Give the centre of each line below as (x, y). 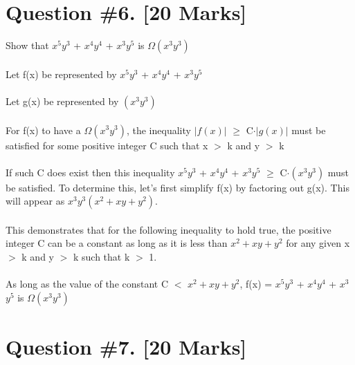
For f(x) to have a (43, 130)
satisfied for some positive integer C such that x (107, 145)
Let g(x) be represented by (62, 101)
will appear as (35, 201)
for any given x (318, 243)
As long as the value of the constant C (87, 284)
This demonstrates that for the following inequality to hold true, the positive (169, 229)
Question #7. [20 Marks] (126, 347)
